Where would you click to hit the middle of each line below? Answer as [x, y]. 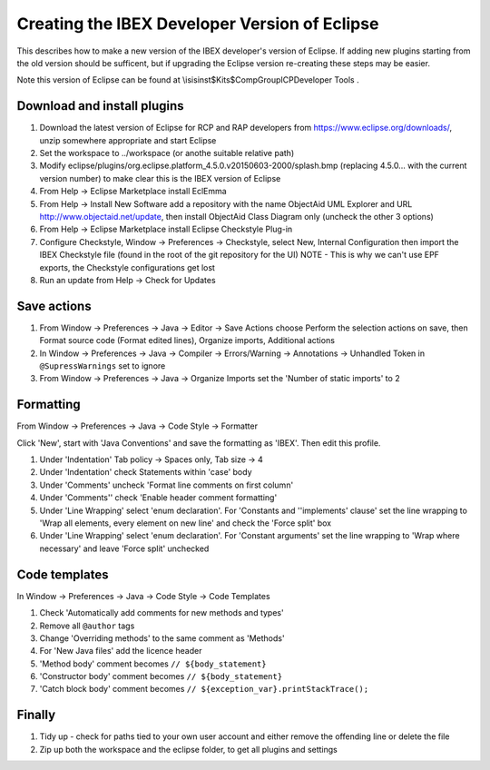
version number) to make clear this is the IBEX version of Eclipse [160, 178]
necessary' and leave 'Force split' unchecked [124, 548]
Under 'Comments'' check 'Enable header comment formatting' [158, 498]
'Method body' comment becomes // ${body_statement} [153, 664]
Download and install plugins [100, 106]
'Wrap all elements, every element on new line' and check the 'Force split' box [185, 523]
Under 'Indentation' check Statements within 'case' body [146, 472]
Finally [36, 715]
